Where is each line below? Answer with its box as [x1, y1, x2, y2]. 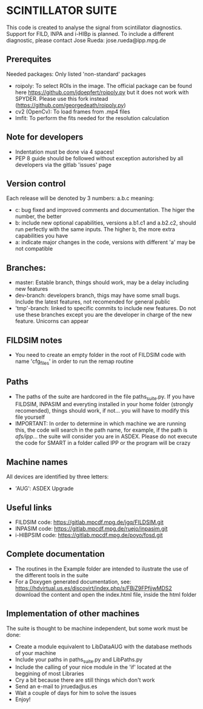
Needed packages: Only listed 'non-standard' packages [6, 70, 147, 78]
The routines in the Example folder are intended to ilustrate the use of [15, 565, 189, 572]
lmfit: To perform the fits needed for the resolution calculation [15, 114, 170, 121]
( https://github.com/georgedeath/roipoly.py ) [15, 101, 126, 109]
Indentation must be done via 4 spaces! [15, 148, 114, 155]
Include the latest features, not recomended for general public [15, 298, 171, 305]
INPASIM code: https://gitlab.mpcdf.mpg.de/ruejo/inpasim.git [15, 525, 168, 532]
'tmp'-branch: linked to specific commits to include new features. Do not [15, 305, 196, 312]
